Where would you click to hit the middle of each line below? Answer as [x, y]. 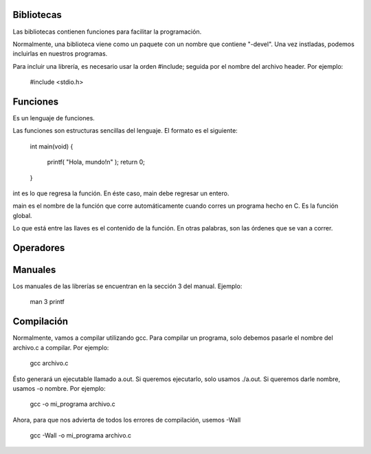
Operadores [39, 248]
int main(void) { [52, 146]
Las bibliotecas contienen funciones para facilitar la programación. [107, 32]
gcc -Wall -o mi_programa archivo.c [81, 435]
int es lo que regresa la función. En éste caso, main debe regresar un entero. [121, 193]
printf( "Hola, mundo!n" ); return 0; [96, 162]
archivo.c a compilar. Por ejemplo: [61, 347]
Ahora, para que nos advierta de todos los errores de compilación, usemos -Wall [127, 420]
